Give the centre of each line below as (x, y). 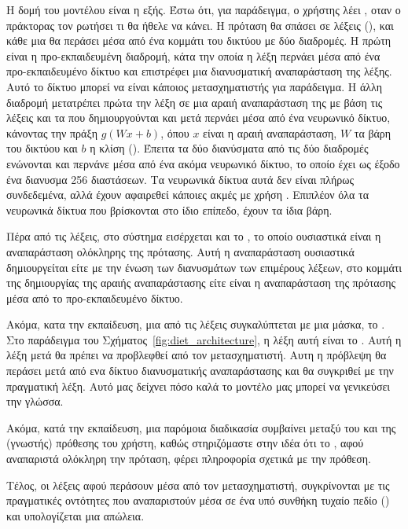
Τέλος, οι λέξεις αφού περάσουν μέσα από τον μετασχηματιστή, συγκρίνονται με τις (198, 485)
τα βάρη (373, 132)
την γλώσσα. (35, 401)
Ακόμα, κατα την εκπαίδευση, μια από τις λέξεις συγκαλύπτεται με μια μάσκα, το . (196, 324)
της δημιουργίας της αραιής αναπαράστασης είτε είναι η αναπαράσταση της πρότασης (201, 283)
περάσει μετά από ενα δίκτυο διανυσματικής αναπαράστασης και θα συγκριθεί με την (200, 371)
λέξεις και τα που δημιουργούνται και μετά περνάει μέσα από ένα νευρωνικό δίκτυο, (198, 118)
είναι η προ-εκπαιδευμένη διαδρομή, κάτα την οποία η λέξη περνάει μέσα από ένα (193, 55)
